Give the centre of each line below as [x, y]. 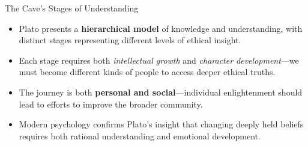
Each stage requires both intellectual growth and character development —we [159, 60]
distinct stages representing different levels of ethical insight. [130, 40]
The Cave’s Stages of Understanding [72, 8]
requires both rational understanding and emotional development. [140, 135]
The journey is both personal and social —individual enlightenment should [161, 92]
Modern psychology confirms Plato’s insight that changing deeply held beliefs [161, 124]
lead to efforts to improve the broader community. [111, 104]
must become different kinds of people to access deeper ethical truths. [147, 72]
